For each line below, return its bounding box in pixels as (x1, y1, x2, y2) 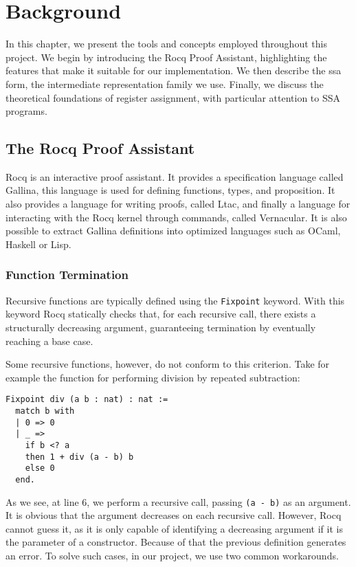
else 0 (25, 463, 55, 474)
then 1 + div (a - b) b (25, 452, 134, 462)
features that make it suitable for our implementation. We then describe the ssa (5, 63, 342, 78)
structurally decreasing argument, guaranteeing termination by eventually (5, 320, 316, 334)
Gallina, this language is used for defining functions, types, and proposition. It (5, 183, 335, 197)
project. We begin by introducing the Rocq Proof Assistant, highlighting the (5, 49, 327, 64)
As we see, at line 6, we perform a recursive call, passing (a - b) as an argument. (5, 494, 351, 509)
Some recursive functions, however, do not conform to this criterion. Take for (5, 357, 330, 371)
